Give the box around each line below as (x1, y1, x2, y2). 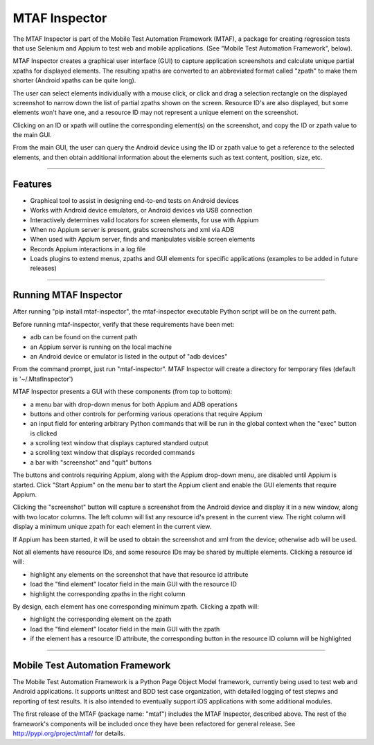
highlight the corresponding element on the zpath (30, 615, 172, 623)
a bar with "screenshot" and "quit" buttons (30, 458, 152, 467)
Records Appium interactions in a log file (30, 244, 146, 253)
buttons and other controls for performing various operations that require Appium (30, 409, 262, 418)
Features (12, 178, 52, 190)
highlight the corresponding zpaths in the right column (30, 589, 186, 598)
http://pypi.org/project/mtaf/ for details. (12, 729, 125, 737)
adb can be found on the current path (30, 333, 138, 341)
